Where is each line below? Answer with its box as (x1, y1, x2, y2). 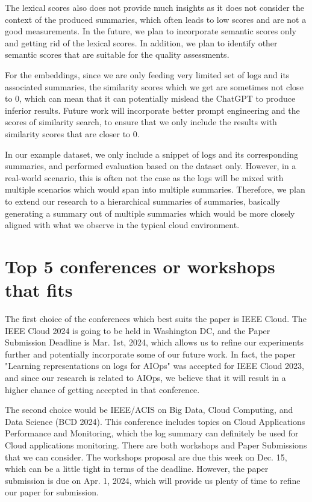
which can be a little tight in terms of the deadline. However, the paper (5, 462, 269, 475)
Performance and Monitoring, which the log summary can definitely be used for (5, 427, 299, 439)
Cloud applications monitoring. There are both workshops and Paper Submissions (5, 438, 307, 451)
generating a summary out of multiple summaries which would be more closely (5, 206, 295, 219)
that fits (5, 277, 73, 302)
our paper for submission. (5, 486, 99, 498)
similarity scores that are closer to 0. (5, 127, 140, 140)
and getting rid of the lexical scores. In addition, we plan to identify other (5, 36, 278, 49)
